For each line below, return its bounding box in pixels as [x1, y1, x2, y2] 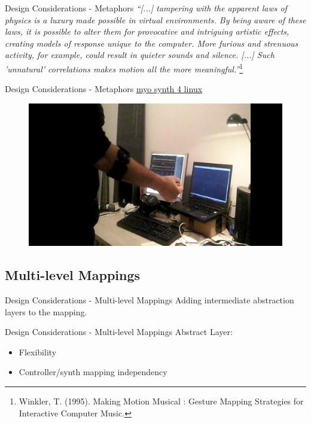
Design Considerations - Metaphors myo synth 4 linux [5, 83, 203, 95]
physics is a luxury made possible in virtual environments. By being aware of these [5, 13, 306, 26]
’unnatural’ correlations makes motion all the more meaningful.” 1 [5, 60, 243, 75]
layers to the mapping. [5, 305, 87, 318]
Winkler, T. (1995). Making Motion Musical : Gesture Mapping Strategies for [19, 395, 304, 407]
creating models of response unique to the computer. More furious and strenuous [5, 36, 298, 49]
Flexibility [19, 345, 57, 358]
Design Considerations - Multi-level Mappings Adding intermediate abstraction [5, 294, 294, 306]
